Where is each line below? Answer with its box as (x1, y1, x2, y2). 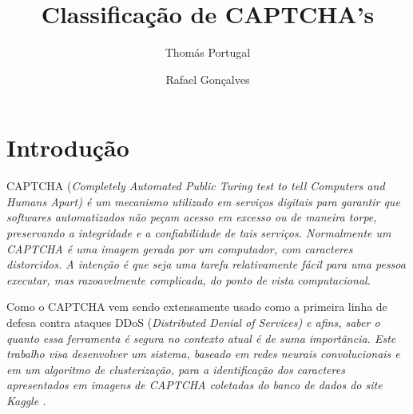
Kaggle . (6, 392, 46, 408)
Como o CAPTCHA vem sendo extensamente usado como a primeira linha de (6, 298, 387, 315)
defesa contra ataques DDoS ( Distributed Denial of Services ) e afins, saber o (6, 314, 380, 330)
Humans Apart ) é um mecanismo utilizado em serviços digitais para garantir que (6, 193, 400, 209)
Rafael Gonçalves (165, 70, 250, 87)
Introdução (6, 131, 129, 164)
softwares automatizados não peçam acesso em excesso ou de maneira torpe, (6, 209, 377, 225)
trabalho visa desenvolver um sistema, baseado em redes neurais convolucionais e (6, 345, 400, 362)
